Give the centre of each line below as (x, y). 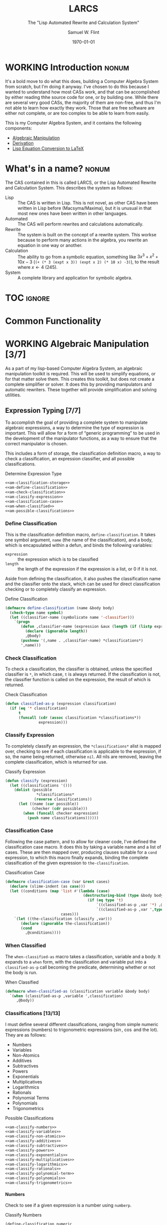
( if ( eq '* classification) (39, 708)
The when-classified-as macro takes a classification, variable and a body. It (83, 956)
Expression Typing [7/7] (43, 410)
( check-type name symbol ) (37, 613)
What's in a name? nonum (58, 168)
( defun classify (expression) (37, 781)
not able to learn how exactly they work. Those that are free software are (80, 107)
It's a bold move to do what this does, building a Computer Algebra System (82, 81)
